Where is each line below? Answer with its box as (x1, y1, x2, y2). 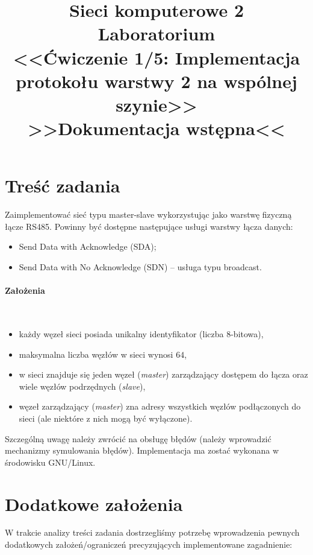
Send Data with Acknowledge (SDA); (19, 240, 156, 253)
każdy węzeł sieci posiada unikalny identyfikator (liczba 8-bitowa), (19, 328, 264, 340)
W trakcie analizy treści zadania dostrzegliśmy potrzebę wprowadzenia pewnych (5, 526, 300, 539)
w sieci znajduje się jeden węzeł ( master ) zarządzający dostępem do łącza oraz (19, 368, 308, 381)
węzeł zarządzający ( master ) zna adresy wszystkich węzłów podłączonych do (19, 400, 301, 413)
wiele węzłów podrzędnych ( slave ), (19, 379, 146, 392)
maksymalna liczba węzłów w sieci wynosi (19, 347, 173, 360)
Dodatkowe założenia (5, 491, 183, 516)
